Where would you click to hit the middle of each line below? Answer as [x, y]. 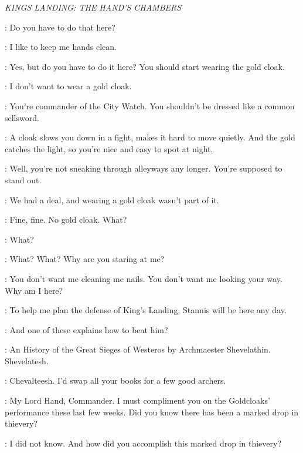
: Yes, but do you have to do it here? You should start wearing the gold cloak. [145, 66]
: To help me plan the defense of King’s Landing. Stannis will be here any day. [146, 310]
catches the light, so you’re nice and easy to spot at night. [109, 148]
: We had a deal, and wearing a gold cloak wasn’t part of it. [112, 199]
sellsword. [22, 117]
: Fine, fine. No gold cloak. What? [66, 219]
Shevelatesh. [27, 360]
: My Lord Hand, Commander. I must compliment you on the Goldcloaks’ [137, 400]
